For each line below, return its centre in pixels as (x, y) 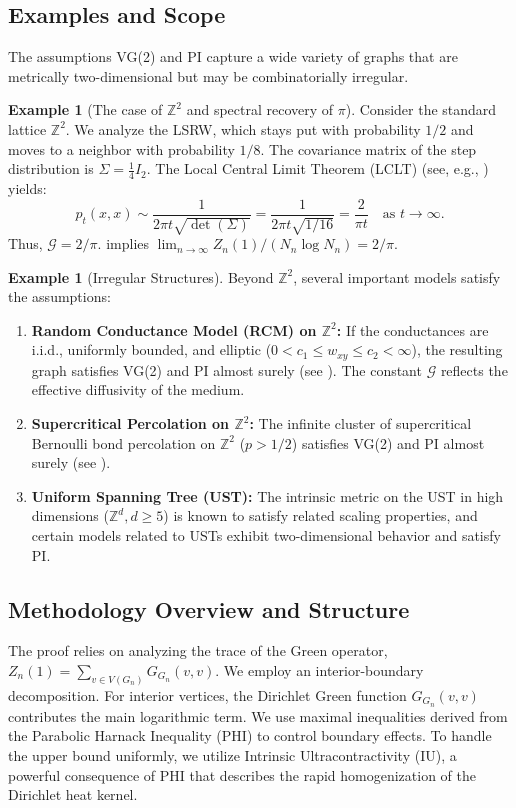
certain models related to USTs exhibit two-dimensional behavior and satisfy (266, 535)
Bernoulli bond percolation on (123, 442)
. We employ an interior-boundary (319, 670)
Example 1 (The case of (85, 109)
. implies (123, 243)
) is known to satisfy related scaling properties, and (320, 515)
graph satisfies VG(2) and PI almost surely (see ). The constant (226, 369)
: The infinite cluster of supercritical (360, 423)
